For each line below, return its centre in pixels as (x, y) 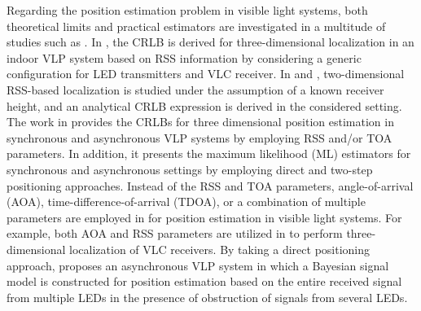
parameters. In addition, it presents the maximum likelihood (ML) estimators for (209, 153)
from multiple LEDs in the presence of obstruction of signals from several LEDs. (207, 297)
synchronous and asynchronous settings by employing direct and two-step (190, 169)
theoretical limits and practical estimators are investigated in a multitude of (196, 26)
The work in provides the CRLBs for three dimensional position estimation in (200, 122)
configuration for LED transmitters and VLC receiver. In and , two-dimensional (206, 74)
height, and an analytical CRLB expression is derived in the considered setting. (204, 105)
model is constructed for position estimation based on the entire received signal (204, 281)
